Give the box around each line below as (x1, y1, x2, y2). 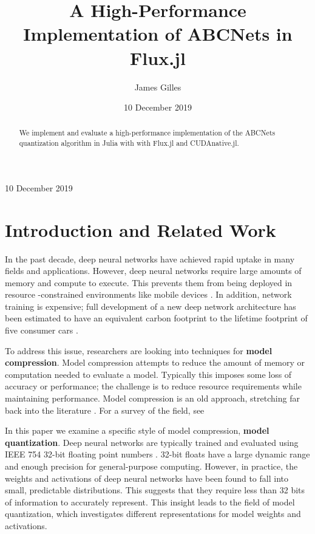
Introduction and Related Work (5, 217, 276, 242)
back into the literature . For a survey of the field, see (5, 403, 205, 416)
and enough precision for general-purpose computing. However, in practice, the (5, 460, 298, 473)
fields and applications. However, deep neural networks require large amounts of (5, 264, 302, 277)
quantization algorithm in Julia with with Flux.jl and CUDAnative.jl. (19, 138, 239, 148)
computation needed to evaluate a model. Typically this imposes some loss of (5, 368, 292, 380)
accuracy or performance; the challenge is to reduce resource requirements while (5, 380, 302, 392)
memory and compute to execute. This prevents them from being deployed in (5, 276, 293, 289)
